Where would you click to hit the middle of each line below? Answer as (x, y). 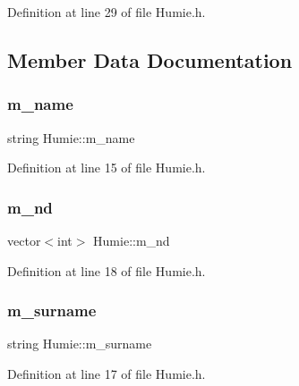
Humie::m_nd (132, 240)
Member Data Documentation (150, 59)
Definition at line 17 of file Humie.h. (107, 373)
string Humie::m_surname (80, 344)
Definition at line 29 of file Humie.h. (107, 12)
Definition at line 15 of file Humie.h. (107, 168)
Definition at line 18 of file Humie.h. (107, 270)
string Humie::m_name (71, 137)
